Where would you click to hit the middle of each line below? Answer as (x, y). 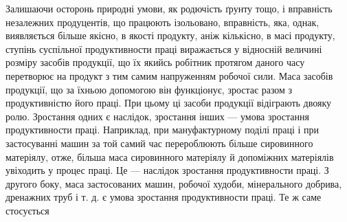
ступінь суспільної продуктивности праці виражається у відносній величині (164, 48)
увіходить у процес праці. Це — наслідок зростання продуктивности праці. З (167, 170)
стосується (27, 210)
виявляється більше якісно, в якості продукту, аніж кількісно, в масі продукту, (170, 35)
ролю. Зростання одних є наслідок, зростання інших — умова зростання (157, 116)
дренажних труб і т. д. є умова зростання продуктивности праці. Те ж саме (164, 197)
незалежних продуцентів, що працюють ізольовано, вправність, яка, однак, (163, 22)
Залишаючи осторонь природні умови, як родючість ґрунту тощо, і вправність (169, 8)
